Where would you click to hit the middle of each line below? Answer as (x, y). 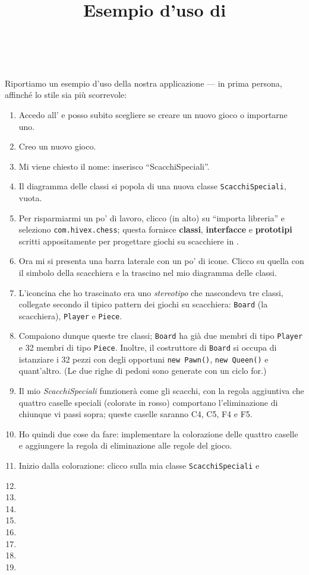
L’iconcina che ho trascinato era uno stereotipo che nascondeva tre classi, (151, 292)
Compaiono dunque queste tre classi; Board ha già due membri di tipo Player (161, 336)
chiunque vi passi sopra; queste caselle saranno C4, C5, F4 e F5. (135, 414)
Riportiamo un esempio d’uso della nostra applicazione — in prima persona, (144, 83)
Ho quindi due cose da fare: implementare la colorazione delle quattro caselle (158, 433)
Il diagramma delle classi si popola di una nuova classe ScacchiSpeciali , (152, 186)
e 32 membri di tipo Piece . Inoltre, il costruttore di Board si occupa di (148, 347)
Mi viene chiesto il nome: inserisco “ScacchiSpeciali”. (114, 166)
